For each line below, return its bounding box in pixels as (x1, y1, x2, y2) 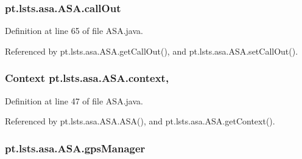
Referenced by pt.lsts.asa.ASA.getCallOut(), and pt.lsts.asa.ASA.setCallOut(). (5, 44, 298, 57)
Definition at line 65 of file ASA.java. (5, 24, 143, 37)
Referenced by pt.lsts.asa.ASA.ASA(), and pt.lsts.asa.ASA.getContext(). (5, 115, 275, 127)
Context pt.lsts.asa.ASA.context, (5, 70, 169, 86)
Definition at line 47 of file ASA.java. (5, 94, 143, 107)
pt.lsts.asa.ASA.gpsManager (5, 140, 146, 155)
